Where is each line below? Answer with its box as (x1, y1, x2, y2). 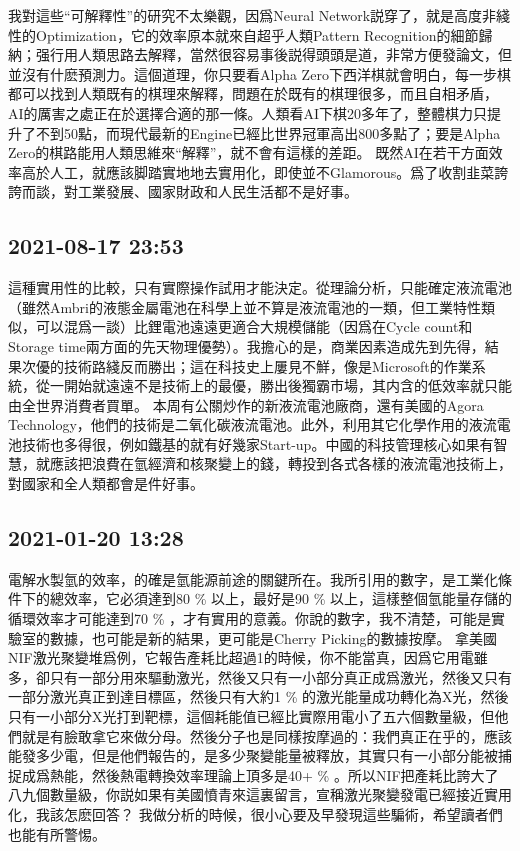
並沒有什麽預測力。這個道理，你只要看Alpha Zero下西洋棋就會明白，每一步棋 (8, 63, 511, 84)
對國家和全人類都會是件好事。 (8, 473, 204, 494)
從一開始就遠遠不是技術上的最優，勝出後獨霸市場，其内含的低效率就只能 (35, 375, 512, 396)
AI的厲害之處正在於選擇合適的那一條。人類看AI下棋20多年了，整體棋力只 (8, 102, 488, 123)
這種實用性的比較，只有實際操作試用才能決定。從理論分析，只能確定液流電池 (8, 277, 512, 298)
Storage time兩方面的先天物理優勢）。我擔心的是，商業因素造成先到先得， (8, 335, 485, 356)
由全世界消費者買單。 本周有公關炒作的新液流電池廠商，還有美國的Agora (8, 394, 484, 415)
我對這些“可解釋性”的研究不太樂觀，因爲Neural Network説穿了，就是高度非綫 (8, 5, 511, 25)
